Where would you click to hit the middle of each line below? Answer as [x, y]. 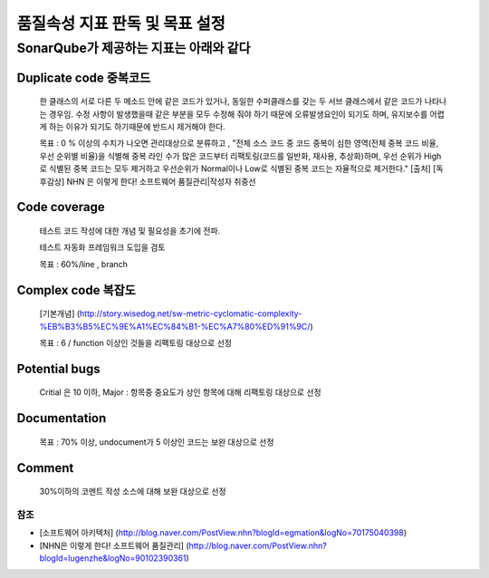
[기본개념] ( [60, 313]
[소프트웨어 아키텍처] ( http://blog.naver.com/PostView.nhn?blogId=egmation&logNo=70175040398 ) [223, 533]
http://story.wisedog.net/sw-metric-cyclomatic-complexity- [191, 313]
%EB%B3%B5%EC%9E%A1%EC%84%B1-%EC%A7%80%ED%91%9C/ [175, 326]
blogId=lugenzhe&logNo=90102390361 [113, 558]
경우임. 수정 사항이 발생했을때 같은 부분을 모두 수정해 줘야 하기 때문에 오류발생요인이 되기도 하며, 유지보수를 [238, 114]
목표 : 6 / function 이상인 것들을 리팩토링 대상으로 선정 [136, 342]
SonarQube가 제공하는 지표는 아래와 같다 [134, 48]
